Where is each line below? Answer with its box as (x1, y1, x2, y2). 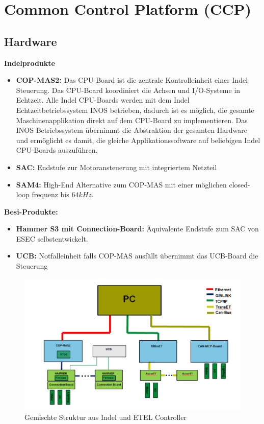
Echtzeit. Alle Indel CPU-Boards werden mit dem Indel (16, 95, 190, 105)
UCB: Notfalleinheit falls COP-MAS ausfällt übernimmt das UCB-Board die (16, 250, 258, 261)
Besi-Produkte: (4, 206, 58, 217)
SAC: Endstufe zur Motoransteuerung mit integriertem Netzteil (16, 161, 217, 172)
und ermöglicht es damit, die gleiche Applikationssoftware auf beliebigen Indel (16, 134, 260, 145)
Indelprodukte (4, 57, 55, 68)
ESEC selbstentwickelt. (16, 233, 88, 244)
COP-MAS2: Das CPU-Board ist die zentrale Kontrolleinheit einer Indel (16, 75, 248, 85)
